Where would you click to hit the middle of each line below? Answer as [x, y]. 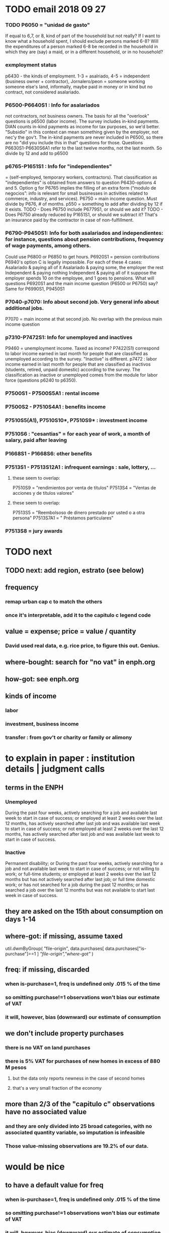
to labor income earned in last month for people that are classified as [77, 354]
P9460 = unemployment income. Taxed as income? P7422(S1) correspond [82, 348]
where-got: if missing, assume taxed [64, 936]
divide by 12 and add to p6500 [37, 153]
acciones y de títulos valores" [43, 493]
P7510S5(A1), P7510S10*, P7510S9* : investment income [76, 420]
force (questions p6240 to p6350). [41, 380]
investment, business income [42, 724]
